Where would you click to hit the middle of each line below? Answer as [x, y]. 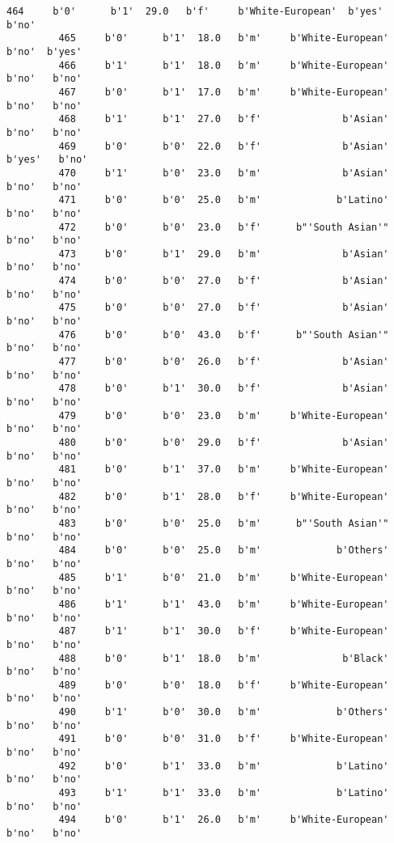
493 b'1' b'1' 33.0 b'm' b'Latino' [224, 793]
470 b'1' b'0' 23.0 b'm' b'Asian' [224, 173]
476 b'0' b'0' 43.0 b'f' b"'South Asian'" [224, 335]
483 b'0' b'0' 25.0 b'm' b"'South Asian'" [224, 523]
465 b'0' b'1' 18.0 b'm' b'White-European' [224, 38]
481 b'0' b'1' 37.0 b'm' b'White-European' [224, 470]
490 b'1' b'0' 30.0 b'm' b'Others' [224, 712]
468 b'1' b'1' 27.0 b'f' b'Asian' [224, 119]
